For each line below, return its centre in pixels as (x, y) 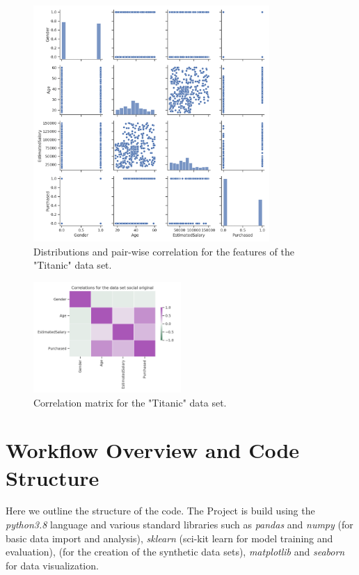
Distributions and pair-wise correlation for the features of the (164, 251)
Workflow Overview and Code (153, 450)
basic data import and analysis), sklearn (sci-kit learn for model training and (169, 538)
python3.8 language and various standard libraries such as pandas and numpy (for (179, 525)
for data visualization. (52, 565)
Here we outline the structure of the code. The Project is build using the (160, 511)
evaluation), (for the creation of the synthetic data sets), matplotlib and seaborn (175, 552)
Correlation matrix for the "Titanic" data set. (130, 402)
